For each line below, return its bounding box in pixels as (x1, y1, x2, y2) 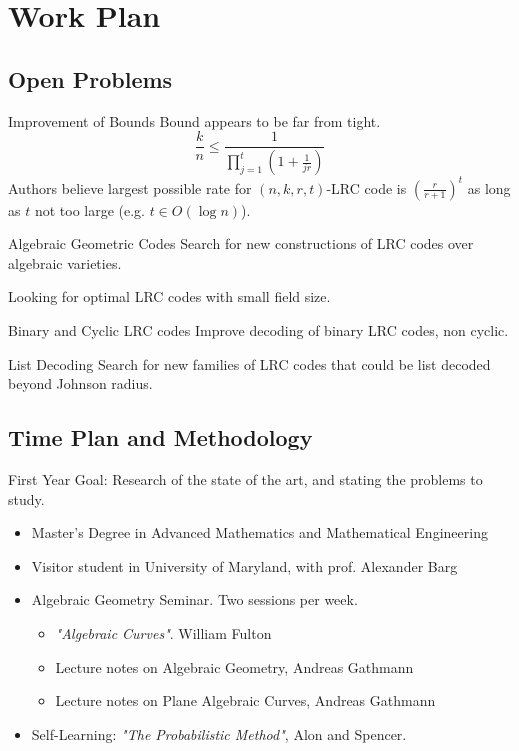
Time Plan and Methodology (8, 422, 313, 453)
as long (467, 177, 511, 198)
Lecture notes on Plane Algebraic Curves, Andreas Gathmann (55, 690, 436, 711)
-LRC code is (326, 177, 407, 198)
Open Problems (8, 63, 173, 94)
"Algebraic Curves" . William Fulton (55, 622, 272, 643)
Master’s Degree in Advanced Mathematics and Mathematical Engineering (31, 522, 488, 543)
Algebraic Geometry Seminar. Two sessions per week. (31, 589, 358, 610)
